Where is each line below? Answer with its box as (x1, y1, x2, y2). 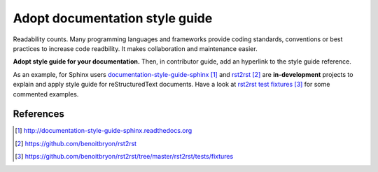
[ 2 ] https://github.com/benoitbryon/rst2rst (15, 139, 136, 148)
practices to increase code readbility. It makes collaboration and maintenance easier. (13, 44, 258, 52)
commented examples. (13, 89, 79, 98)
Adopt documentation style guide (13, 10, 213, 26)
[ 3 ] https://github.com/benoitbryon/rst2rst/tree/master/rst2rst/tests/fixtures (15, 152, 234, 161)
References (13, 108, 64, 120)
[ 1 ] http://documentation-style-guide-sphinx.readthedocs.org (15, 127, 192, 135)
